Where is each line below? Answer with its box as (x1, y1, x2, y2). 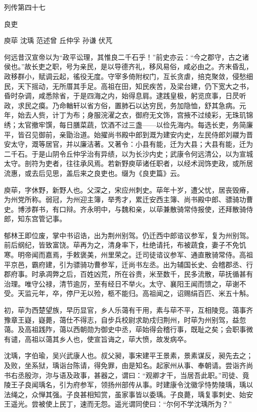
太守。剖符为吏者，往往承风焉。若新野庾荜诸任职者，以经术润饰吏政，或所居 (4, 158, 253, 168)
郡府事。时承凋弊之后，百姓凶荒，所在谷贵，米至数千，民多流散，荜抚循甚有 (4, 269, 253, 279)
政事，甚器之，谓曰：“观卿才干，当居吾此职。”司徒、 (73, 370, 243, 380)
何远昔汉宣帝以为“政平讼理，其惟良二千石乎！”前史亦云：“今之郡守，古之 (4, 51, 242, 62)
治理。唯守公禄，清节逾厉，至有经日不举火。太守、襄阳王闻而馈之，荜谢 (4, 278, 239, 288)
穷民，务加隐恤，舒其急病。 (149, 100, 239, 110)
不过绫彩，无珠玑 (190, 110, 246, 120)
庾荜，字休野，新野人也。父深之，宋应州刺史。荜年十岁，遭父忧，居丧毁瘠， (4, 184, 253, 195)
